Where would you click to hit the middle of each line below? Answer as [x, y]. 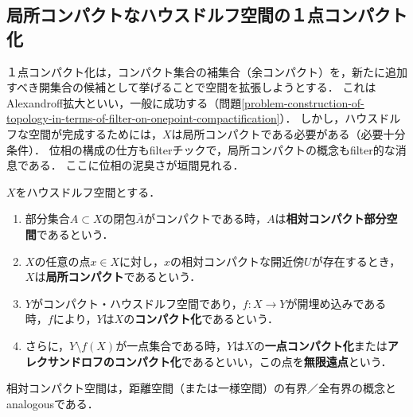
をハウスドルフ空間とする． [88, 191]
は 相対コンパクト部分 [331, 218]
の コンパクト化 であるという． [201, 319]
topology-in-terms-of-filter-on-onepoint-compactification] [143, 118]
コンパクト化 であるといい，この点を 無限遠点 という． [253, 361]
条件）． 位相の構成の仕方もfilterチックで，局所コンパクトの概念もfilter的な [201, 149]
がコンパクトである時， [205, 218]
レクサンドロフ [64, 361]
